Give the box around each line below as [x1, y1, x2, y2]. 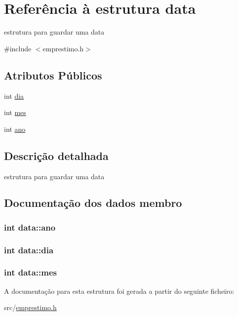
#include [4, 43, 32, 53]
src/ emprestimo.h [4, 302, 57, 313]
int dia [4, 90, 24, 101]
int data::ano [4, 221, 56, 233]
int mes [4, 107, 26, 118]
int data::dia [4, 243, 54, 256]
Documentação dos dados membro [4, 195, 182, 210]
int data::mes [4, 266, 57, 278]
